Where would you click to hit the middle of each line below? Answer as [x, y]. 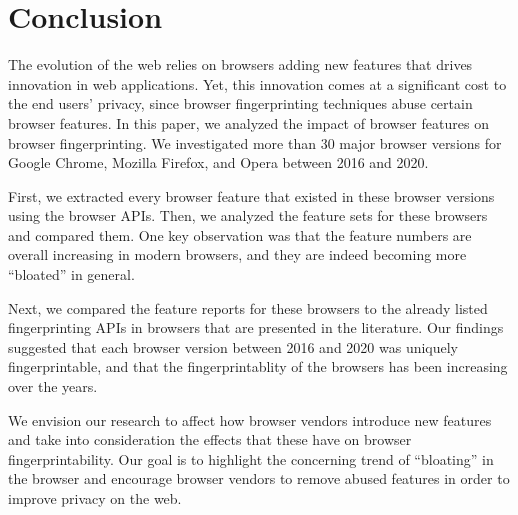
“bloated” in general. [71, 274]
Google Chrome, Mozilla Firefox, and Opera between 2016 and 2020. [218, 162]
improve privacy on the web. [95, 498]
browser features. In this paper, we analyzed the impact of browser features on [248, 122]
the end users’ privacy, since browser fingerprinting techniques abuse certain [240, 103]
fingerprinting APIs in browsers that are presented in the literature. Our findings [256, 327]
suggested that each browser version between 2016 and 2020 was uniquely [233, 346]
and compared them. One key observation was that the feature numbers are [240, 234]
